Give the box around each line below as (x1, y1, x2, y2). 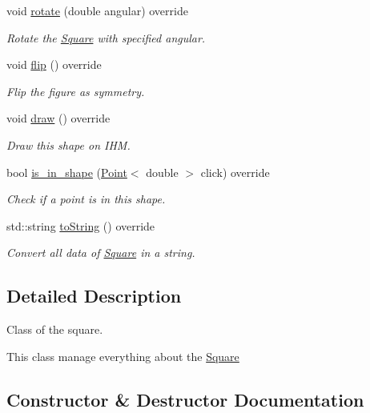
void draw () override (6, 110, 111, 126)
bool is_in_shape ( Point (6, 163, 127, 180)
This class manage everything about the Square (6, 347, 239, 364)
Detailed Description (6, 283, 182, 308)
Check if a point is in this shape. (6, 190, 166, 207)
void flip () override (6, 56, 102, 73)
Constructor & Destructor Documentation (6, 387, 364, 411)
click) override (200, 163, 270, 180)
